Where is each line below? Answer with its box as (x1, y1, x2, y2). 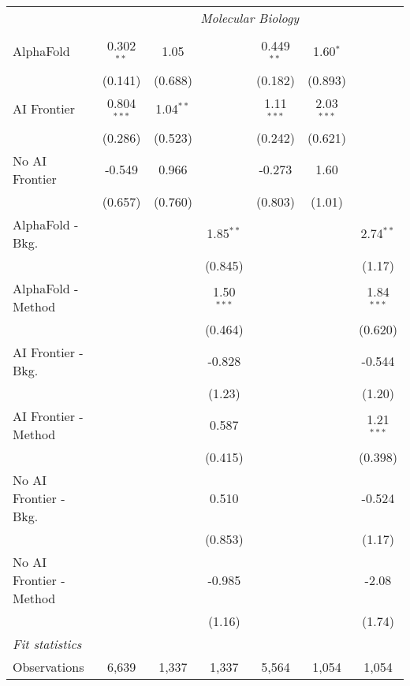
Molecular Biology (200, 9, 300, 27)
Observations (13, 657, 84, 676)
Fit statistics (13, 634, 82, 653)
